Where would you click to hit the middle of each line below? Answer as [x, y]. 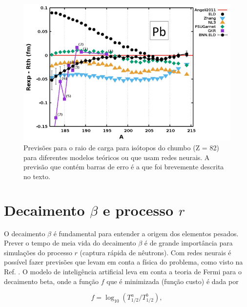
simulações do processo [38, 252]
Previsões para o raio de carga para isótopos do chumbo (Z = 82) [121, 148]
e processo [138, 210]
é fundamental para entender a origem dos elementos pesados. [146, 233]
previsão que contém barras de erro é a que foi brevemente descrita [124, 167]
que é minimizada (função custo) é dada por [173, 281]
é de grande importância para [188, 243]
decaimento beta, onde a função [51, 281]
